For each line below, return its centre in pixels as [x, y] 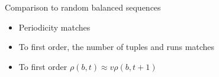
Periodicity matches [54, 27]
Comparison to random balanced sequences [83, 7]
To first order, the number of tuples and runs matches [117, 47]
